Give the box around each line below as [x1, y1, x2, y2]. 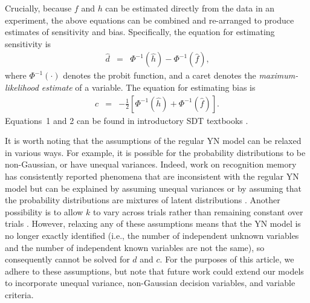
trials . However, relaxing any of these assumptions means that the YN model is [5, 217, 301, 230]
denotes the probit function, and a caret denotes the [63, 69, 256, 82]
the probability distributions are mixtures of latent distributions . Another [5, 194, 280, 206]
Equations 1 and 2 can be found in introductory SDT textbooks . [5, 114, 248, 126]
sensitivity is [5, 37, 51, 50]
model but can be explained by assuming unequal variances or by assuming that [5, 181, 302, 194]
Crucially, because [5, 2, 72, 14]
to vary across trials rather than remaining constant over [92, 205, 303, 218]
